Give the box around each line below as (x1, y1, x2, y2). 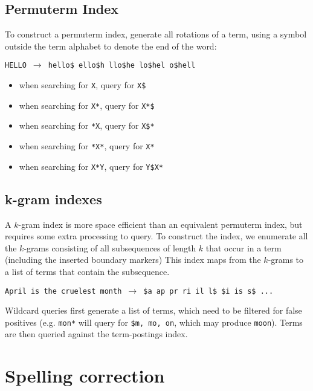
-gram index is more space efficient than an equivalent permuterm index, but (18, 218, 303, 230)
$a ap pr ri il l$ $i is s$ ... (143, 286, 274, 296)
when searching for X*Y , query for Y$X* (19, 160, 163, 172)
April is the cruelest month (5, 286, 122, 296)
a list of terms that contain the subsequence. (5, 265, 170, 277)
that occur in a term (205, 241, 282, 254)
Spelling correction (5, 363, 165, 388)
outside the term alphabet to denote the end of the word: (5, 39, 217, 52)
